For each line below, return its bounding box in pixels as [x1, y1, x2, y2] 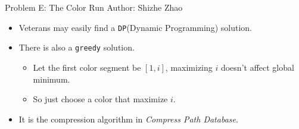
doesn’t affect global [220, 61, 294, 73]
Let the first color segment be [33, 61, 141, 73]
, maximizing [165, 61, 213, 73]
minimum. [33, 73, 70, 85]
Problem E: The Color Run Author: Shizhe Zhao [5, 1, 183, 13]
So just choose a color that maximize [33, 93, 168, 105]
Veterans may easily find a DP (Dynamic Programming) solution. [18, 21, 252, 33]
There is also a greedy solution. [18, 41, 135, 54]
